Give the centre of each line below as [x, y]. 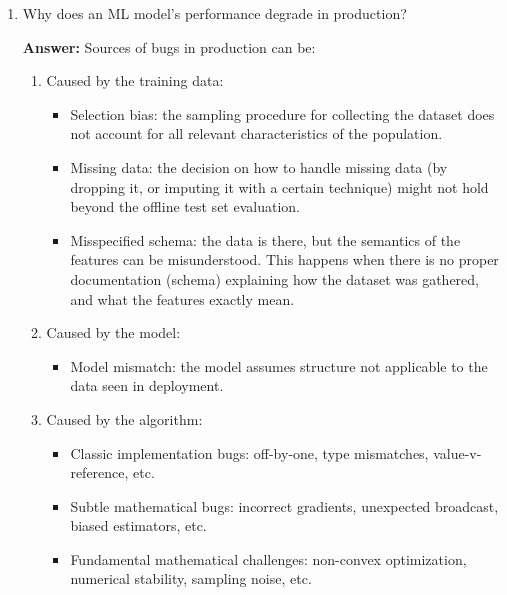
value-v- [457, 452]
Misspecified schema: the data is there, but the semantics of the [265, 239]
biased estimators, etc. [138, 525]
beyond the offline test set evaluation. [185, 206]
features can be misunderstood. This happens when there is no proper [284, 259]
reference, [99, 472]
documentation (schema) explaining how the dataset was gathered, [274, 278]
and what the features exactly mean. [182, 298]
